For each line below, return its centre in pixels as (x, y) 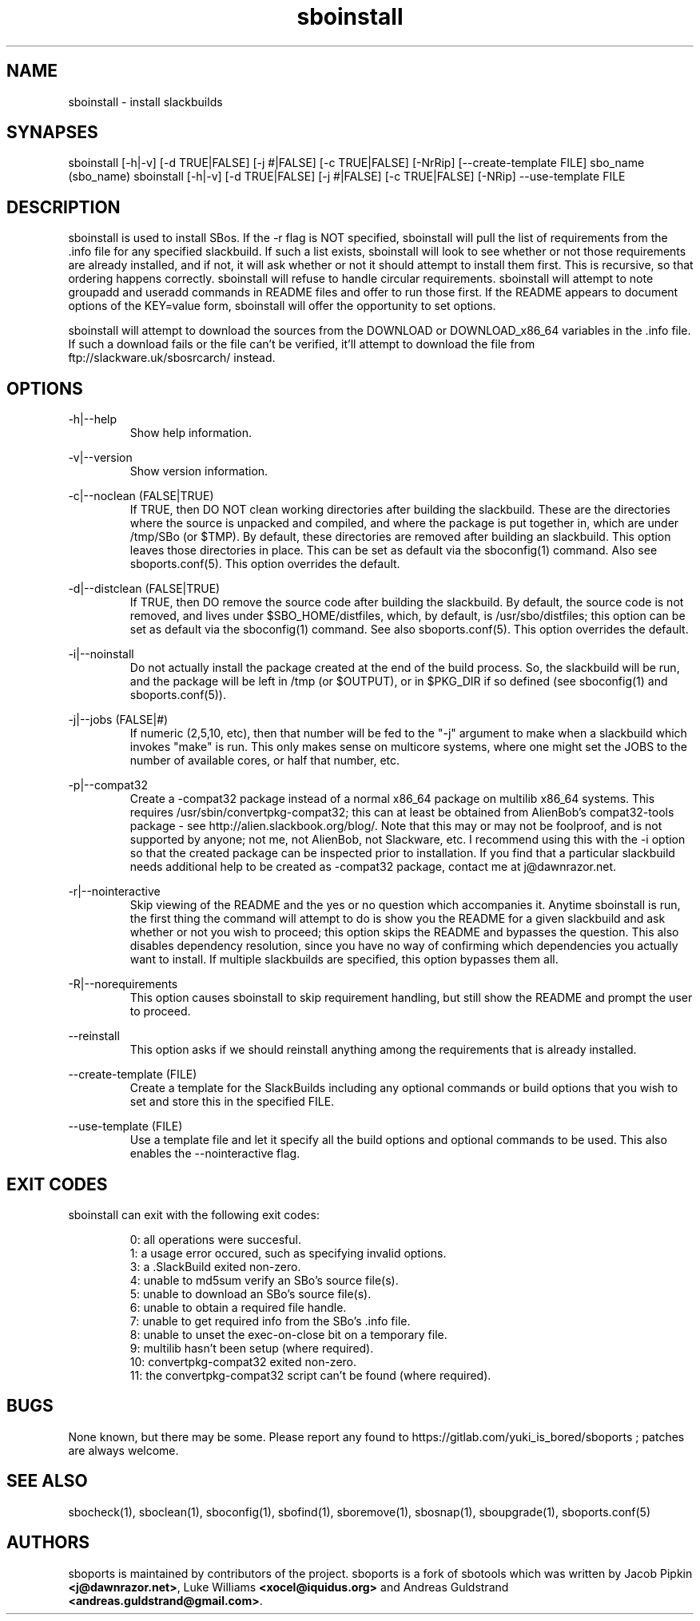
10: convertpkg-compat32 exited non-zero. (243, 1361)
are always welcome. (123, 1450)
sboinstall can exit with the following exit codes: (194, 1214)
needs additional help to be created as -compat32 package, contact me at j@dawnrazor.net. (373, 867)
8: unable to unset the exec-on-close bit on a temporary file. (288, 1334)
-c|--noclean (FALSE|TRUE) (141, 496)
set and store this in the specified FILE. (232, 1102)
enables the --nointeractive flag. (215, 1154)
